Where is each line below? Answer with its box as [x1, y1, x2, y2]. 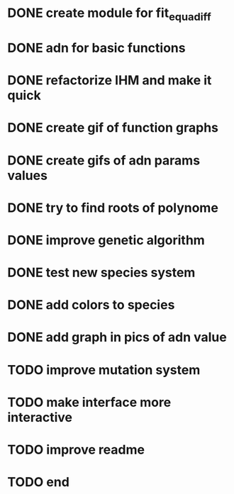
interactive [7, 409, 73, 425]
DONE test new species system [7, 264, 196, 281]
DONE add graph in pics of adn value [7, 330, 227, 345]
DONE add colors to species [7, 297, 175, 313]
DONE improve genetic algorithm [7, 232, 206, 248]
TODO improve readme [7, 442, 145, 458]
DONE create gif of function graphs [7, 120, 218, 136]
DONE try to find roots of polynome [7, 200, 218, 215]
